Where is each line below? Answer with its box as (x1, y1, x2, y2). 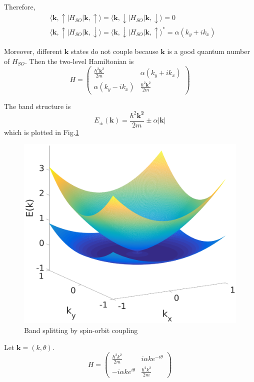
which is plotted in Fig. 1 (4, 126, 79, 137)
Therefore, (4, 1, 35, 11)
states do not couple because (70, 46, 158, 56)
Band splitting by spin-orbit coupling (24, 324, 138, 335)
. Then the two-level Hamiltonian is (24, 55, 134, 66)
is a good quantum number (167, 46, 250, 56)
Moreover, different (4, 46, 62, 56)
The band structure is (4, 100, 71, 111)
